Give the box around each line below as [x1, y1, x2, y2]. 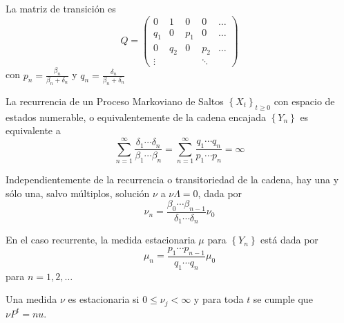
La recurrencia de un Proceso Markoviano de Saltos [6, 93, 224, 108]
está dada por [260, 232, 318, 247]
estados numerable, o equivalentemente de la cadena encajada [6, 109, 266, 124]
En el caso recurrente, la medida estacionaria [6, 232, 195, 247]
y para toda [193, 292, 244, 306]
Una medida [6, 292, 57, 306]
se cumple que [253, 292, 313, 306]
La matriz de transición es [6, 1, 116, 15]
